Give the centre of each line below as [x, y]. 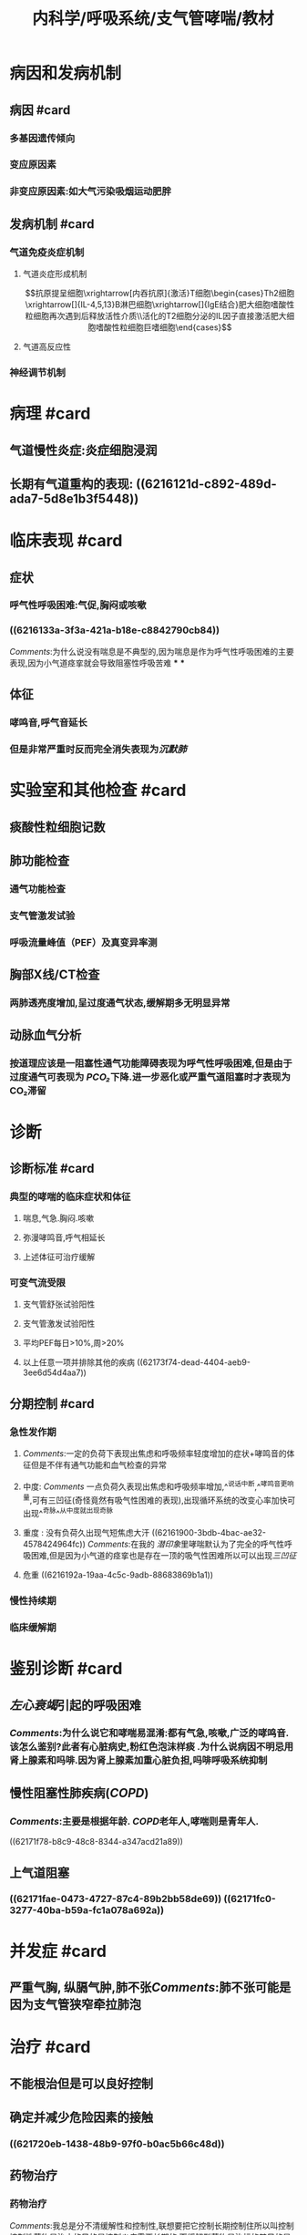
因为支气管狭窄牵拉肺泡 [75, 2005]
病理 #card [50, 414]
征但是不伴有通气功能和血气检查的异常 [94, 1465]
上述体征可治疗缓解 [59, 1257]
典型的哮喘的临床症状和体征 [70, 1196]
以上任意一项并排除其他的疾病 [78, 1362]
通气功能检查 [38, 888]
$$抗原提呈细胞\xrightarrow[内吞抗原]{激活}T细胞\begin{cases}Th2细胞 [160, 294]
